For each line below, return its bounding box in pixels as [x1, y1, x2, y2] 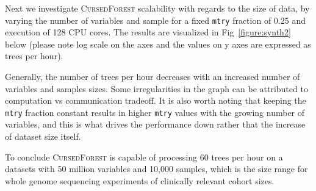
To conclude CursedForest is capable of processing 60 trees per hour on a [5, 150, 283, 163]
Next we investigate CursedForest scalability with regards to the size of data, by [5, 2, 310, 14]
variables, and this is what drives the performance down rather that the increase [5, 118, 306, 131]
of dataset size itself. [5, 130, 81, 143]
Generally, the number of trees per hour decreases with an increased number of [5, 70, 300, 83]
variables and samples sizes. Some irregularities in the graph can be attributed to [5, 82, 308, 95]
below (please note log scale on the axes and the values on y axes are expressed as [5, 37, 311, 50]
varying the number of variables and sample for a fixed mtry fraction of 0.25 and [5, 13, 306, 26]
